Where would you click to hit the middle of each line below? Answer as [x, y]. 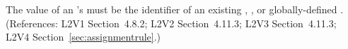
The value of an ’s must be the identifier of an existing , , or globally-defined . [175, 9]
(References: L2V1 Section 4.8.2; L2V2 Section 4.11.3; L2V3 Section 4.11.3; [171, 23]
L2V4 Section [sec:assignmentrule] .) [83, 37]
